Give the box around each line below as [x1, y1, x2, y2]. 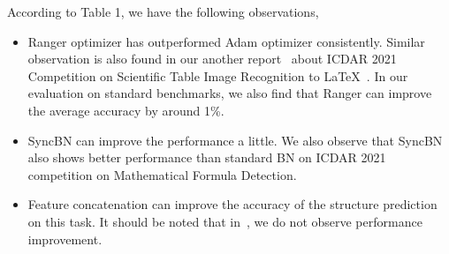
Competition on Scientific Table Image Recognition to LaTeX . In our [27, 66, 408, 85]
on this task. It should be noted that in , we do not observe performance [27, 212, 422, 230]
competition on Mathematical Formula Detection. [27, 165, 297, 183]
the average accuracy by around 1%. [27, 101, 224, 119]
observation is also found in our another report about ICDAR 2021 [27, 49, 397, 68]
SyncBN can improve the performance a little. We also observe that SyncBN [27, 131, 443, 149]
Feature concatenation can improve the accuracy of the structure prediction [27, 195, 438, 213]
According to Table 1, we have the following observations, [7, 3, 319, 20]
